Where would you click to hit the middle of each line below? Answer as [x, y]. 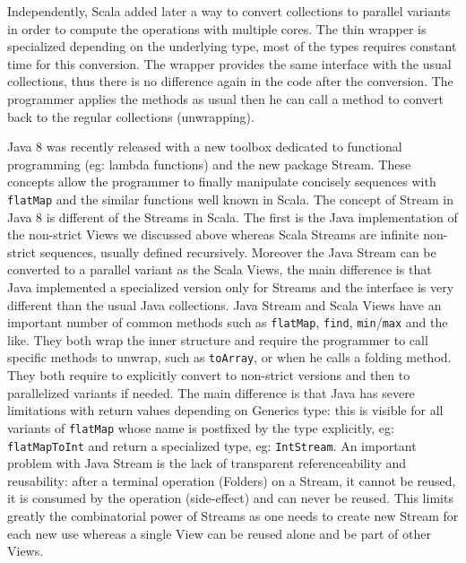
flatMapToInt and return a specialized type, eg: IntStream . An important [212, 445]
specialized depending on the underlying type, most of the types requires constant [232, 46]
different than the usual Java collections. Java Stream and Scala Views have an [224, 304]
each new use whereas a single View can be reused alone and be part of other [219, 533]
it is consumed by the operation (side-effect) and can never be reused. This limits [230, 498]
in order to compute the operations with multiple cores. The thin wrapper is [217, 28]
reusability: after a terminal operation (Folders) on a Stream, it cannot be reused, [232, 480]
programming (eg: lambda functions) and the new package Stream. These [209, 164]
